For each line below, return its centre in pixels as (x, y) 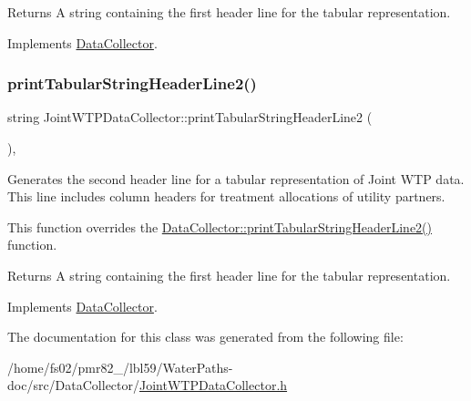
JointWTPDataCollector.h (214, 385)
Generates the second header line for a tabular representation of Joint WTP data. (236, 178)
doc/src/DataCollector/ (74, 385)
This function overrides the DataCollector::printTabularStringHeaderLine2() (220, 226)
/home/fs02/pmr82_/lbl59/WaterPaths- (120, 367)
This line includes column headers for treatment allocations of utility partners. (226, 196)
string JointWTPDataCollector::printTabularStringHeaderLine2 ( (190, 117)
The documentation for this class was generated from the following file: (205, 337)
